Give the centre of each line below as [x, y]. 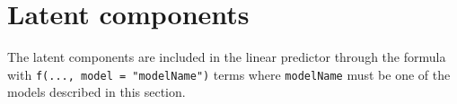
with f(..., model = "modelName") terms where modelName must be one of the [229, 74]
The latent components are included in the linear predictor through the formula [227, 57]
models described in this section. [97, 92]
